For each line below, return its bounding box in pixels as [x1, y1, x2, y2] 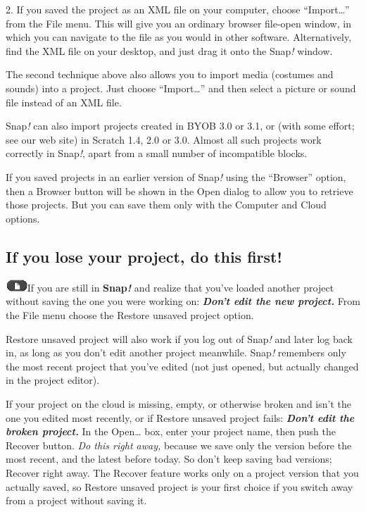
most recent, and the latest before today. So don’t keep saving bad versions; [6, 451, 332, 466]
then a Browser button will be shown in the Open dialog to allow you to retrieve [6, 183, 353, 198]
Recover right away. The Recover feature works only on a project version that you [6, 465, 359, 480]
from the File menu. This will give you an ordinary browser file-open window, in [6, 15, 351, 30]
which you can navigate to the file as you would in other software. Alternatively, [6, 30, 352, 44]
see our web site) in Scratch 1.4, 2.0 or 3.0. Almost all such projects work [6, 132, 322, 146]
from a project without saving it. [6, 493, 147, 508]
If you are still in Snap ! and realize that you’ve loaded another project [27, 280, 334, 294]
